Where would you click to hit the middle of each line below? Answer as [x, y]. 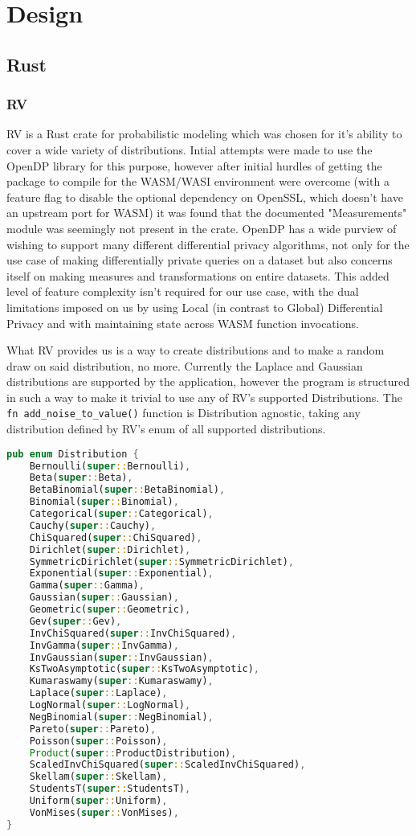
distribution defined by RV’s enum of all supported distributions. [166, 429]
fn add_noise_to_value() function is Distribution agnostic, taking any [184, 413]
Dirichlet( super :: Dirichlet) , [110, 549]
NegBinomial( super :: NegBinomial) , [121, 717]
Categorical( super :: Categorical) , [121, 514]
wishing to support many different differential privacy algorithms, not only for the [208, 244]
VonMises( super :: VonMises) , [104, 812]
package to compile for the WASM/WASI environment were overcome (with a [198, 181]
